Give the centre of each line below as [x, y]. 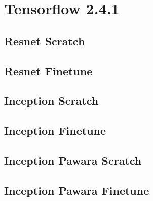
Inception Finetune [55, 131]
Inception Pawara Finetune [77, 190]
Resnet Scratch [45, 40]
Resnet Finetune [48, 70]
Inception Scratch [51, 101]
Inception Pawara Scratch [73, 160]
